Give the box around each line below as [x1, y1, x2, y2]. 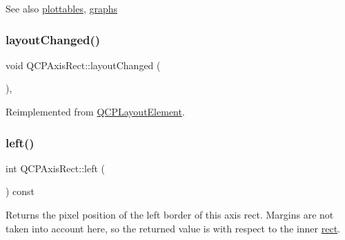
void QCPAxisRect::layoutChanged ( [6, 57, 161, 72]
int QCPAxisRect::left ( [6, 160, 105, 175]
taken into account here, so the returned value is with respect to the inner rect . [6, 221, 341, 235]
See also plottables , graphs [6, 1, 118, 15]
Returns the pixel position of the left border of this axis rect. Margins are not [6, 207, 334, 221]
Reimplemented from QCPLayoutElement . [6, 104, 185, 118]
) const [6, 184, 35, 199]
